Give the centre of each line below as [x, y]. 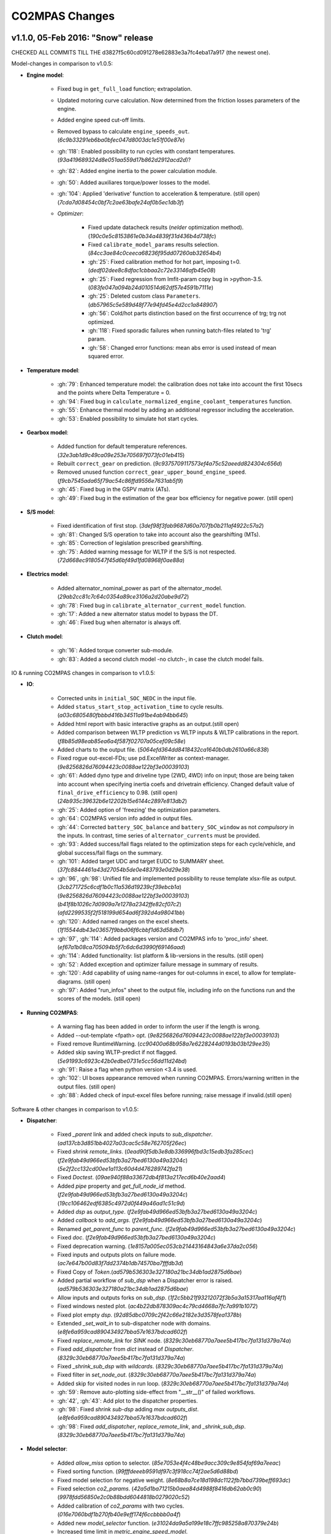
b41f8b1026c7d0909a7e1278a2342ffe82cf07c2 [120, 904]
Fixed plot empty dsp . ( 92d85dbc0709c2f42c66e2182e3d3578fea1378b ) [150, 1315]
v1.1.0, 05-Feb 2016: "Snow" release [82, 38]
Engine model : [45, 75]
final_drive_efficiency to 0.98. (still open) [117, 792]
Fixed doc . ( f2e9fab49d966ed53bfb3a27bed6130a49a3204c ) [136, 1238]
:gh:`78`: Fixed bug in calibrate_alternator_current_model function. [152, 605]
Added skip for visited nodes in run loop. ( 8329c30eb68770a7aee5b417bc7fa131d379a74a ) [173, 1383]
